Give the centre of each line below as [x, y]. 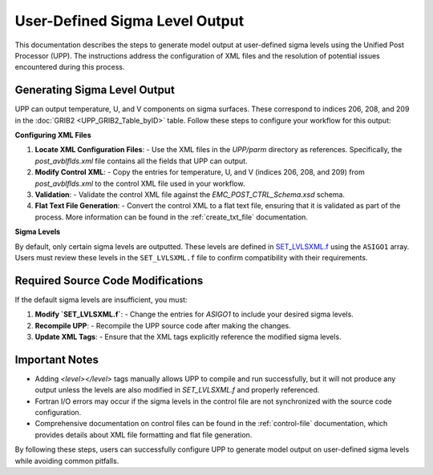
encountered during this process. [70, 67]
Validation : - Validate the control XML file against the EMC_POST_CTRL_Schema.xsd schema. [190, 194]
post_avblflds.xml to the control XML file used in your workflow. [140, 183]
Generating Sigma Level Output [95, 90]
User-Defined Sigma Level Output [129, 21]
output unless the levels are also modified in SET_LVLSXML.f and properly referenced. [177, 390]
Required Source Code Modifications [109, 280]
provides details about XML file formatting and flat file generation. [144, 435]
